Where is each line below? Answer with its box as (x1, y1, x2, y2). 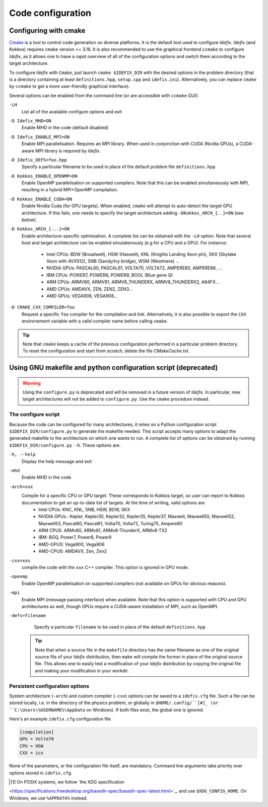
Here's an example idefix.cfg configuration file (9, 716, 111, 722)
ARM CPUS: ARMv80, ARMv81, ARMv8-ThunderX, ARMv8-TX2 (38, 527, 167, 534)
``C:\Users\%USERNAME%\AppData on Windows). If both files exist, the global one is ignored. (9, 707, 204, 713)
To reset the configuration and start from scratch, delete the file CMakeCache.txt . (22, 348, 190, 354)
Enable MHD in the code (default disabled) (21, 125, 109, 131)
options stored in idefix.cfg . (9, 770, 72, 776)
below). (21, 217, 37, 223)
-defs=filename (9, 613, 47, 619)
